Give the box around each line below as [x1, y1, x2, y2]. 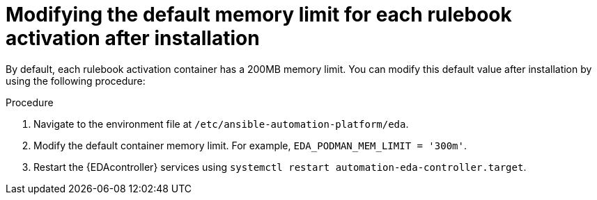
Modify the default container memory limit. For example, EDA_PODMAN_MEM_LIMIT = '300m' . [33, 139, 467, 151]
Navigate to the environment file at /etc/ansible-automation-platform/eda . [33, 117, 409, 130]
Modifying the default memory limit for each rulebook [6, 3, 512, 26]
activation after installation [6, 26, 260, 50]
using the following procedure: [6, 74, 146, 87]
